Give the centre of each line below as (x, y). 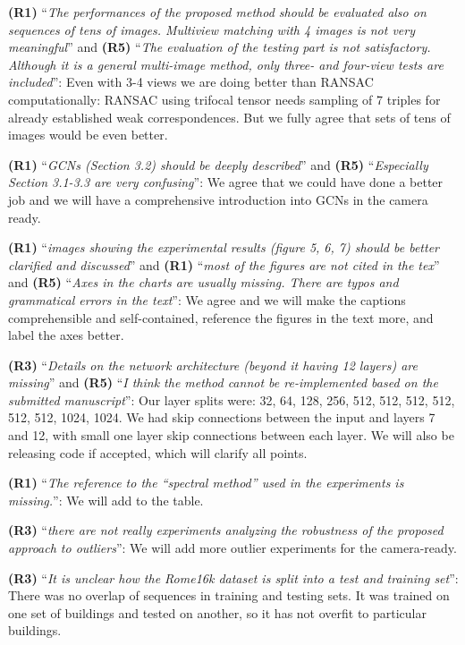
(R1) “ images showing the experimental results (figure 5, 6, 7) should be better (224, 247)
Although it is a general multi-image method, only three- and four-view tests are (226, 64)
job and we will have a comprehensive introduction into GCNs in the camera (218, 199)
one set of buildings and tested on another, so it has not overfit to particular (218, 612)
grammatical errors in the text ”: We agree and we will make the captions (207, 299)
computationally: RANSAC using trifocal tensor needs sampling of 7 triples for (224, 99)
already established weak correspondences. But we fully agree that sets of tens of (229, 117)
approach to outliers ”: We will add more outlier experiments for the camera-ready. (232, 548)
